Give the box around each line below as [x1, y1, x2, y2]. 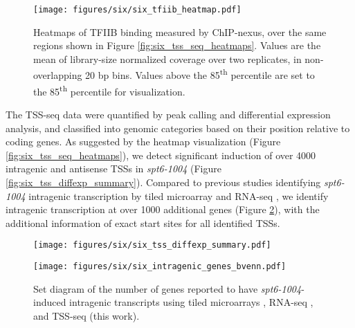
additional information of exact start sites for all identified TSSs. [6, 215, 280, 230]
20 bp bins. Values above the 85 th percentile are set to [85, 66, 315, 82]
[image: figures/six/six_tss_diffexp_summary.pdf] [33, 240, 271, 250]
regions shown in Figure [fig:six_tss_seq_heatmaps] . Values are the [33, 38, 321, 53]
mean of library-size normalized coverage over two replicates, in [33, 51, 302, 66]
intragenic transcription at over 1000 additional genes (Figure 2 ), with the [6, 202, 320, 217]
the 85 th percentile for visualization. [33, 82, 185, 98]
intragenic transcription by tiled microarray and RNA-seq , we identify [28, 188, 329, 203]
